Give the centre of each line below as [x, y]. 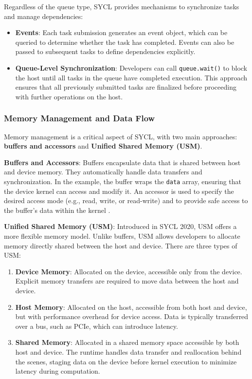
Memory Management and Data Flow [80, 118]
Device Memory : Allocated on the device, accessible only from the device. [129, 271]
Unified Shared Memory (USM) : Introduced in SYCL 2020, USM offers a [120, 226]
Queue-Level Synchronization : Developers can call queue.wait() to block [131, 67]
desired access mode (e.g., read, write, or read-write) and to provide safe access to [126, 200]
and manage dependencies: [44, 16]
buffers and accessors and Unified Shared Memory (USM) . [103, 146]
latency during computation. [58, 371]
